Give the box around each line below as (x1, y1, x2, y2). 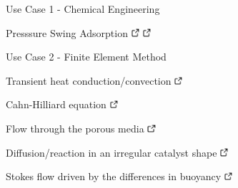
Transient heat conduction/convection (6, 73, 172, 88)
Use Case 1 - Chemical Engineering (6, 1, 160, 16)
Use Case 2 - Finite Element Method (6, 49, 167, 64)
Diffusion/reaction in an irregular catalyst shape (6, 145, 217, 160)
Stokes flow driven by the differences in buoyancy (6, 169, 222, 184)
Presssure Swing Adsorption (6, 25, 128, 40)
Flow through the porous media (6, 120, 144, 135)
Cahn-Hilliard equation (6, 97, 106, 112)
